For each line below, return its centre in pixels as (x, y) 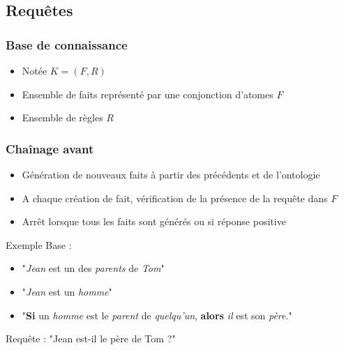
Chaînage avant (50, 148)
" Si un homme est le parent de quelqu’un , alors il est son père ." (157, 315)
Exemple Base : (39, 244)
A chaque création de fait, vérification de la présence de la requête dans (175, 198)
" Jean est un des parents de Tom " (93, 268)
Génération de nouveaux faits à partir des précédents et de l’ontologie (171, 174)
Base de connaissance (67, 44)
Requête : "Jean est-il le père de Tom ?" (91, 338)
